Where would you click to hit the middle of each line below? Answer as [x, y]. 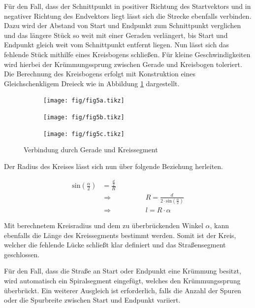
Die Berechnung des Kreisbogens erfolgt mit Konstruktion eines [100, 74]
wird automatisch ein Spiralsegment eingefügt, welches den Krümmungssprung [122, 280]
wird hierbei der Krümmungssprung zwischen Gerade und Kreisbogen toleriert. [123, 64]
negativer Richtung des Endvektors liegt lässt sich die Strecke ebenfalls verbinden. [128, 16]
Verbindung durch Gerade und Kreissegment [91, 150]
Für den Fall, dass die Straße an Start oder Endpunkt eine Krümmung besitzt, [123, 271]
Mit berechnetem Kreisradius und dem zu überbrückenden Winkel [104, 225]
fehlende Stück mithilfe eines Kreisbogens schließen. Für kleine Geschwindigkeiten [127, 54]
